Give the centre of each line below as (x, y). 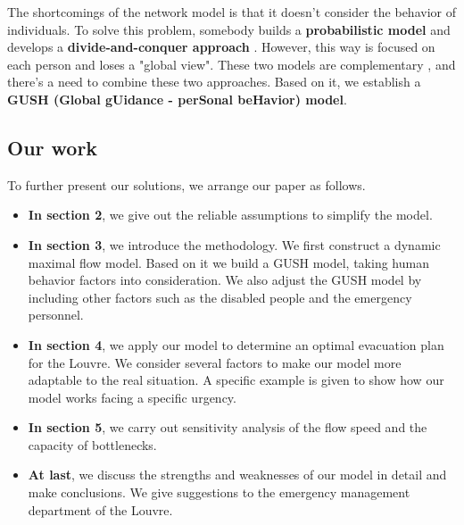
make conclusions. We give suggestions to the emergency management (219, 492)
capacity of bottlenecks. (92, 444)
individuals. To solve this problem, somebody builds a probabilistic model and (229, 29)
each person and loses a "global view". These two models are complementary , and (232, 64)
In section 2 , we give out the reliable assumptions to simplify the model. (230, 215)
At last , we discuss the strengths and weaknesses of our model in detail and (237, 475)
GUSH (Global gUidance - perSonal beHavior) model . (177, 99)
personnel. (56, 315)
